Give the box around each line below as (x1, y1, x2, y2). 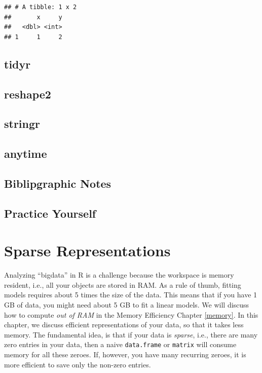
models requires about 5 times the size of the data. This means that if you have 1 (4, 289, 257, 300)
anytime (4, 146, 47, 161)
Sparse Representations (4, 240, 171, 261)
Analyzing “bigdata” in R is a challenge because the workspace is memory (4, 269, 234, 280)
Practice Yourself (4, 205, 96, 221)
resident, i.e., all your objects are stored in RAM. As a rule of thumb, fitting (4, 279, 241, 290)
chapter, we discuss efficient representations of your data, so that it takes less (4, 319, 244, 330)
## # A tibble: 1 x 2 (4, 4, 77, 11)
